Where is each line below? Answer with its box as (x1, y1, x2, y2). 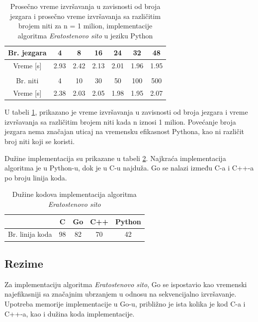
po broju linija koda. (4, 172, 67, 182)
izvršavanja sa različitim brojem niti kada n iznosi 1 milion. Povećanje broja (4, 116, 236, 127)
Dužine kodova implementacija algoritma (12, 189, 137, 199)
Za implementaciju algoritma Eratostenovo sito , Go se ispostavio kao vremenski (4, 279, 247, 289)
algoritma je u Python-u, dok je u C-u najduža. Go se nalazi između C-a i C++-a (4, 162, 254, 173)
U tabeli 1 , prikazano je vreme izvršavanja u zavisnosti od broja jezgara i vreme (4, 107, 248, 117)
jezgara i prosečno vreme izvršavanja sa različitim (10, 10, 161, 21)
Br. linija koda (8, 229, 52, 239)
